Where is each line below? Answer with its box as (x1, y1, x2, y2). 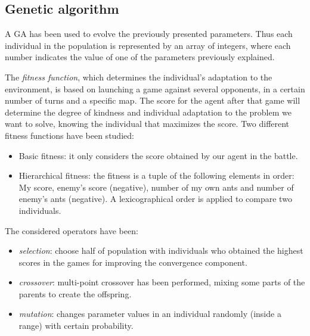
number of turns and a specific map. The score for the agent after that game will (5, 94, 300, 107)
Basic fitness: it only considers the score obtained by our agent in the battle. (18, 149, 298, 161)
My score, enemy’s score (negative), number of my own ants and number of (18, 181, 294, 193)
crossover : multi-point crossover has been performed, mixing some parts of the (18, 276, 305, 288)
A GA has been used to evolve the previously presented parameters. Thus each (5, 27, 293, 40)
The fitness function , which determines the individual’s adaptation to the (5, 70, 272, 83)
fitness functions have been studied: (5, 129, 134, 141)
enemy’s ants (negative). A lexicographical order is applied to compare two (18, 192, 292, 205)
